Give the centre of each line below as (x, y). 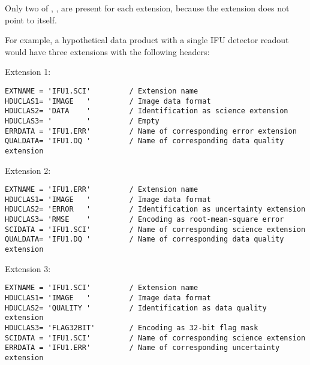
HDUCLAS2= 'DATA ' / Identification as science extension (147, 111)
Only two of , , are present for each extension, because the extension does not (147, 8)
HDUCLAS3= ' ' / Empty (82, 121)
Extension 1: (28, 72)
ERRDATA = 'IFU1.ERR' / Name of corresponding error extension (151, 131)
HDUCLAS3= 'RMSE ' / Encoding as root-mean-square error (145, 220)
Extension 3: (28, 268)
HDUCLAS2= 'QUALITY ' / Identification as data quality (136, 308)
